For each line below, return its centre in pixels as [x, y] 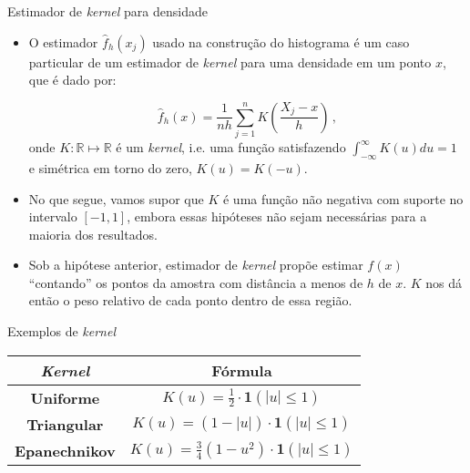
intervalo [53, 216]
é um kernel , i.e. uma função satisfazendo [231, 147]
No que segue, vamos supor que [116, 198]
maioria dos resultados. [93, 234]
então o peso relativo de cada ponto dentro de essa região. [190, 300]
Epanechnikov [65, 450]
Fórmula [242, 370]
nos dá [444, 282]
